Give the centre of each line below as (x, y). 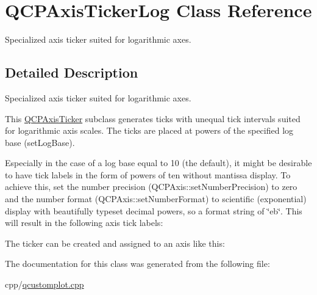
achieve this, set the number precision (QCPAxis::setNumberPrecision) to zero (151, 187)
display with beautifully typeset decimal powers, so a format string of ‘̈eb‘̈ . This (154, 210)
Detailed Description (72, 72)
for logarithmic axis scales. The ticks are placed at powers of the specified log (149, 130)
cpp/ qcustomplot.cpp (45, 284)
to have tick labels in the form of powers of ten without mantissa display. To (148, 174)
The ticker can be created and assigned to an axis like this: (115, 243)
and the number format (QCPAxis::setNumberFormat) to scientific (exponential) (156, 199)
